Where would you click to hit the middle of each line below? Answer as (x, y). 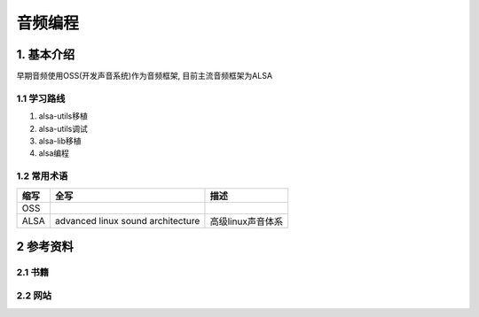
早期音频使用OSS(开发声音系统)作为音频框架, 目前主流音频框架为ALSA (145, 76)
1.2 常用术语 (42, 176)
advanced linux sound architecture (127, 220)
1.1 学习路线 (41, 98)
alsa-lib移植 (60, 141)
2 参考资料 (45, 247)
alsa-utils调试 (63, 128)
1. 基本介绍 (46, 54)
